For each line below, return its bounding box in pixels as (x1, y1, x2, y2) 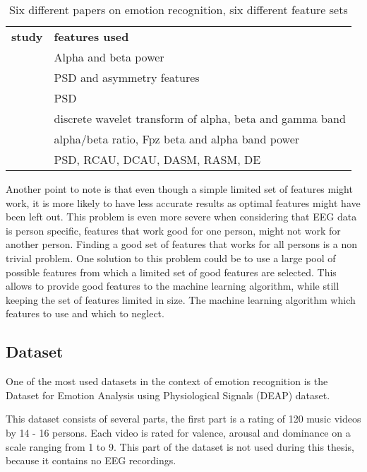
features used (54, 28, 129, 45)
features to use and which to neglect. (6, 306, 164, 321)
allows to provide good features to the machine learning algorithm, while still (6, 278, 339, 293)
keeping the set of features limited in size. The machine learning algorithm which (6, 292, 356, 307)
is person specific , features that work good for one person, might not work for (6, 223, 341, 237)
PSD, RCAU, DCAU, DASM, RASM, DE (54, 151, 261, 167)
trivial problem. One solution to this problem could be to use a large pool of (6, 250, 336, 265)
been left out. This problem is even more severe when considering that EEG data (6, 209, 357, 224)
